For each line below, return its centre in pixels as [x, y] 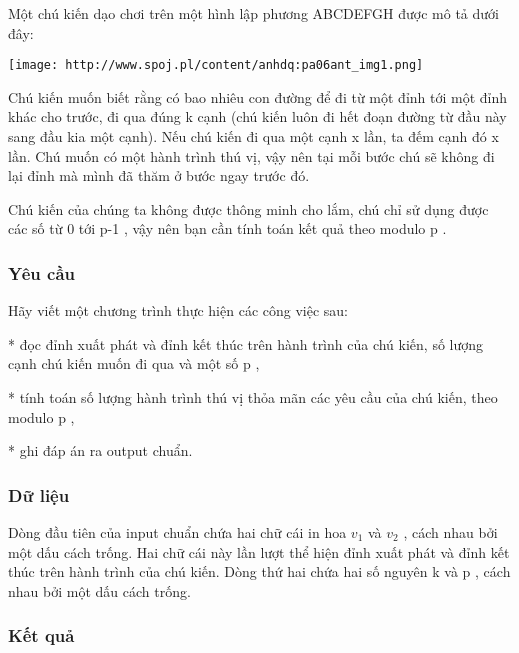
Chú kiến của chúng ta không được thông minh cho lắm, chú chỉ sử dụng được [248, 208]
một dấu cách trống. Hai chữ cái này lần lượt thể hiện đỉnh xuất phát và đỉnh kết [259, 551]
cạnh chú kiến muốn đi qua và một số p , [134, 363]
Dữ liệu [39, 494]
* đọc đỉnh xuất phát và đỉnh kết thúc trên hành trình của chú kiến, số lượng [246, 343]
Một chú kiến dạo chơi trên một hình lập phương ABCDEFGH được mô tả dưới [253, 13]
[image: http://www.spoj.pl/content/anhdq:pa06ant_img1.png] [216, 65]
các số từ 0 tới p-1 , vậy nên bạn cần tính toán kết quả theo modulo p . [227, 228]
